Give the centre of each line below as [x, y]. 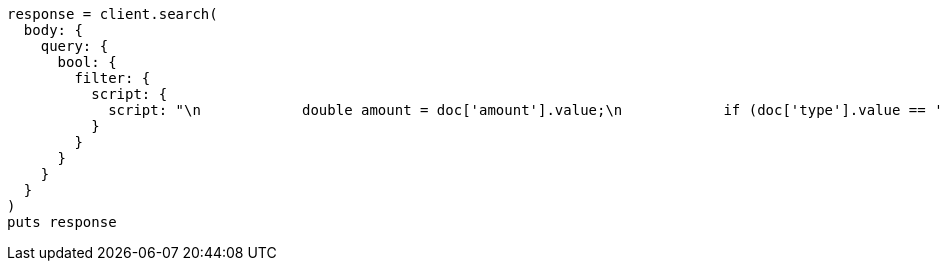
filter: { [112, 78]
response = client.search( [112, 14]
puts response [62, 222]
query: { [74, 46]
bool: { [87, 62]
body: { [53, 30]
